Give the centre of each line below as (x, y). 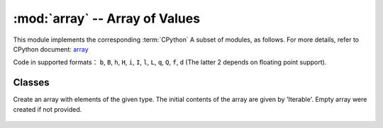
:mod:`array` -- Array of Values (107, 18)
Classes (31, 82)
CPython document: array (51, 49)
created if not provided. (48, 109)
